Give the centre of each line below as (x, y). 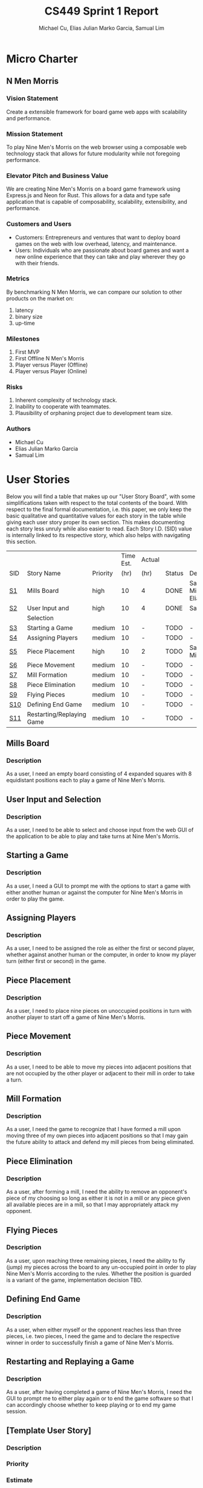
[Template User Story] (49, 1430)
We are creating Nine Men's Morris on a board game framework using (93, 189)
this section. (21, 541)
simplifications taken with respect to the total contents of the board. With (97, 502)
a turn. (14, 1080)
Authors (19, 429)
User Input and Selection (54, 799)
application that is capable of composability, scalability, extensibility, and (97, 202)
